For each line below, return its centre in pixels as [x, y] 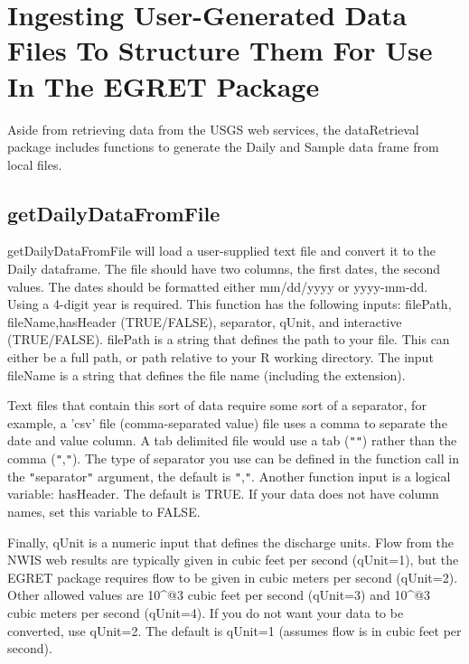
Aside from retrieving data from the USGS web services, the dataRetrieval [213, 129]
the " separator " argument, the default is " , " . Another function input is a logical [229, 476]
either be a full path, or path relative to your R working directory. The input [220, 357]
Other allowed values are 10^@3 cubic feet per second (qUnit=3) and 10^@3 [219, 595]
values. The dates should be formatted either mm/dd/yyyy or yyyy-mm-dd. [218, 286]
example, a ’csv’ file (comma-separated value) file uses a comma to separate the [227, 422]
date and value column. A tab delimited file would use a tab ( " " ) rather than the [232, 440]
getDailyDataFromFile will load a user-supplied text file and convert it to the [221, 251]
